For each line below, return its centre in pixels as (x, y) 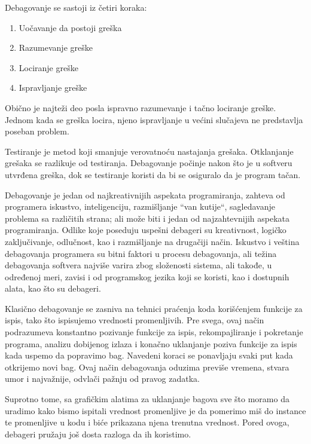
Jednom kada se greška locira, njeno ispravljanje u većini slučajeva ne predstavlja (154, 119)
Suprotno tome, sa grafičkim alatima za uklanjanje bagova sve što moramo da (147, 399)
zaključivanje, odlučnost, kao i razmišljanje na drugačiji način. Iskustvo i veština (152, 241)
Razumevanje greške (56, 48)
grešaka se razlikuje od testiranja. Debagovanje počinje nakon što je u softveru (149, 163)
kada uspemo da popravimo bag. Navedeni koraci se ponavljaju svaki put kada (149, 355)
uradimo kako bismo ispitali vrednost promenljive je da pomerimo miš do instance (155, 410)
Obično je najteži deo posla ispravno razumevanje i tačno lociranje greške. (141, 107)
